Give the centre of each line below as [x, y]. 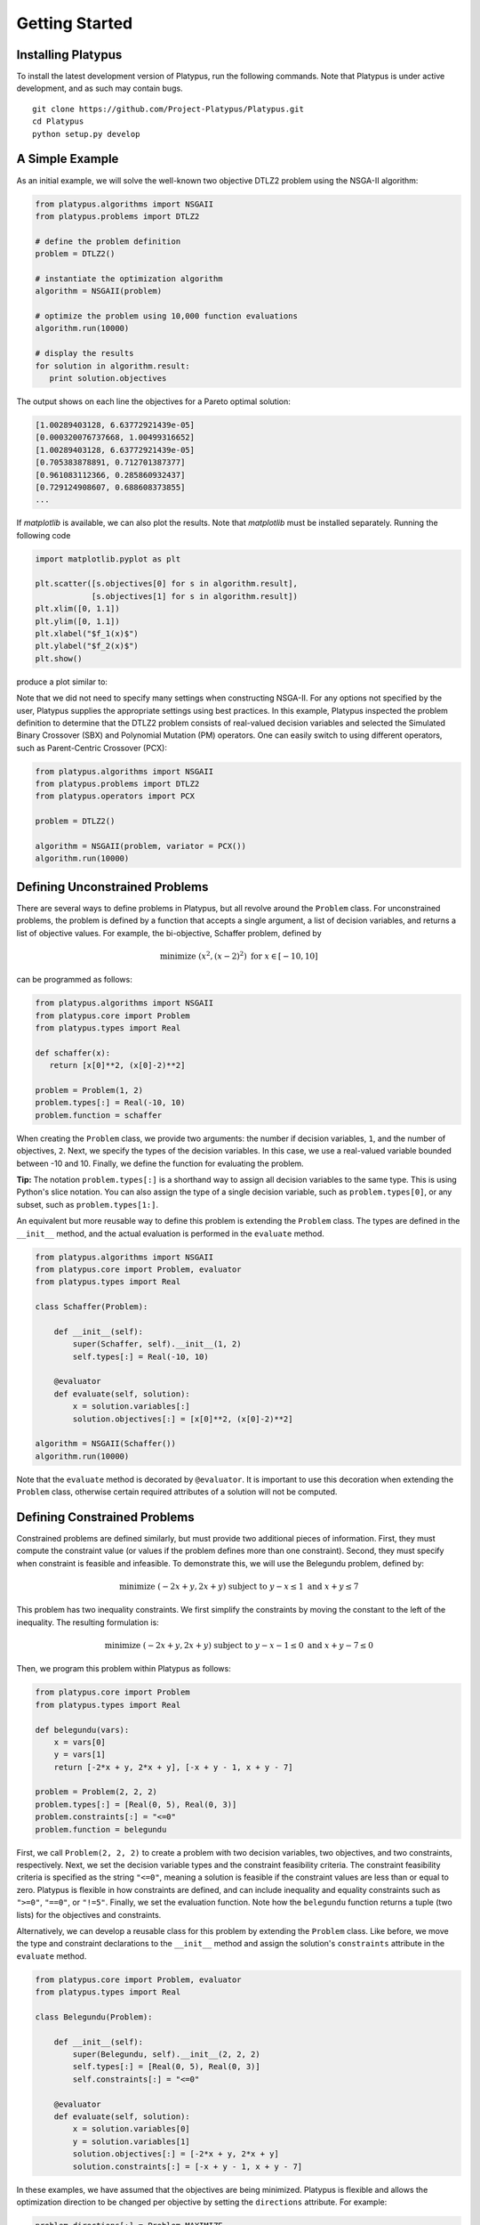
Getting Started [75, 23]
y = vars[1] [80, 1755]
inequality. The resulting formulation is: [88, 1622]
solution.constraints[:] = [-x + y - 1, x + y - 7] [188, 2166]
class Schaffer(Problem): [92, 1307]
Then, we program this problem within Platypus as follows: [124, 1669]
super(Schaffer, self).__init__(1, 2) [157, 1344]
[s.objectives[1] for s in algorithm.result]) [194, 596]
